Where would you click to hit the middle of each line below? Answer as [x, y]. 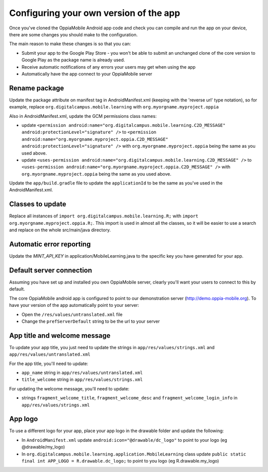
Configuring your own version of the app [95, 13]
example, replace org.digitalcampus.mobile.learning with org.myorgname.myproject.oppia [114, 107]
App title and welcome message [60, 335]
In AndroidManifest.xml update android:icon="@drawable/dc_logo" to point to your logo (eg [125, 440]
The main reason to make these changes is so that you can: [70, 44]
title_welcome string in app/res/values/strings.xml [82, 379]
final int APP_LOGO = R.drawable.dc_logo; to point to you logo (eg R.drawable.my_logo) [120, 461]
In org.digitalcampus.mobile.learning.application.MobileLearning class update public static [134, 454]
